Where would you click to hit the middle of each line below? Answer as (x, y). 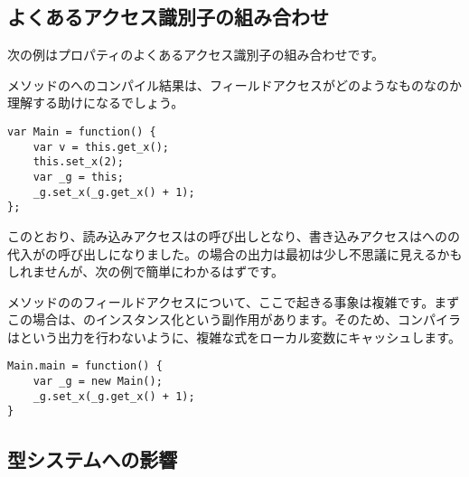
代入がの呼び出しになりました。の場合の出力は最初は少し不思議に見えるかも (235, 253)
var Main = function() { (82, 131)
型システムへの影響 (93, 458)
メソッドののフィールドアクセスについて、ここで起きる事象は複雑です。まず (234, 301)
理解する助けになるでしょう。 (96, 103)
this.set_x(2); (78, 162)
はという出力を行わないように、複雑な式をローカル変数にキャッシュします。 (234, 337)
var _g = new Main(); (98, 382)
